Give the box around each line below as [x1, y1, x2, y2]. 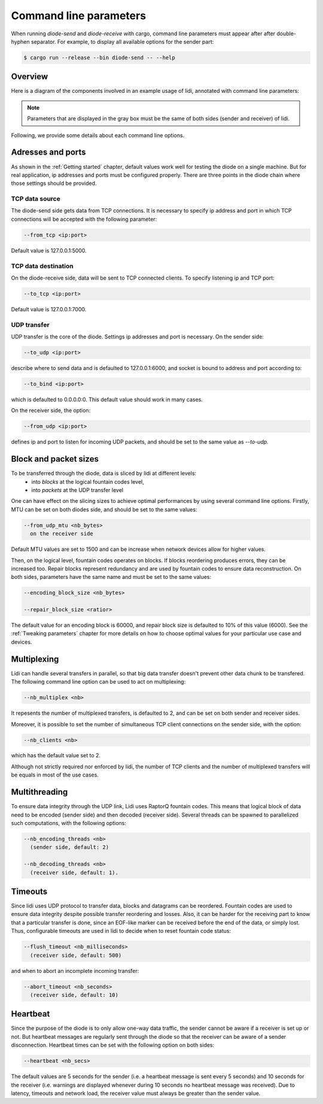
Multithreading [11, 787, 68, 797]
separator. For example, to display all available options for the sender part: [31, 38, 214, 45]
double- [276, 30, 296, 37]
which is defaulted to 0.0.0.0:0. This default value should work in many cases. [11, 396, 203, 403]
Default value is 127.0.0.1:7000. [11, 305, 87, 313]
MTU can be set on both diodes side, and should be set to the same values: [11, 506, 197, 513]
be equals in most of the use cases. [11, 771, 99, 778]
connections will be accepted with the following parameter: [11, 216, 157, 223]
